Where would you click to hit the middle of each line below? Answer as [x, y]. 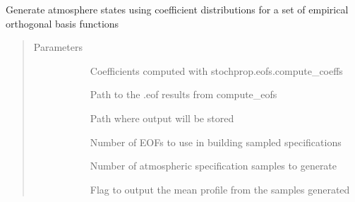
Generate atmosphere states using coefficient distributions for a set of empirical [177, 9]
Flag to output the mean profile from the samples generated [220, 189]
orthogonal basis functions [62, 23]
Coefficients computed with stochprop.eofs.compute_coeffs [216, 70]
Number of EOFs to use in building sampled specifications [216, 142]
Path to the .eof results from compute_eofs [183, 94]
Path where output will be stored [162, 118]
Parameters [58, 47]
